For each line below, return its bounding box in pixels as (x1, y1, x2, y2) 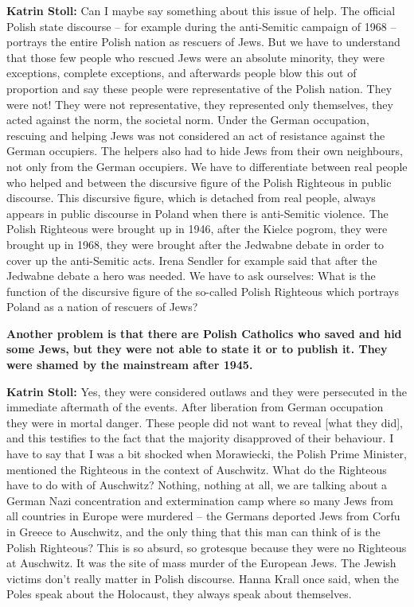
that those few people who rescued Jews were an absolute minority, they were (6, 49, 385, 65)
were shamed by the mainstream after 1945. (6, 356, 253, 373)
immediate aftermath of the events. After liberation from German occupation (6, 399, 384, 415)
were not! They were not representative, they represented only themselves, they (6, 95, 393, 112)
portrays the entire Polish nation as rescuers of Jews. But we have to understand (6, 33, 400, 50)
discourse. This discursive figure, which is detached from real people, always (6, 189, 376, 206)
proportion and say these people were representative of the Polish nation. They (6, 80, 393, 96)
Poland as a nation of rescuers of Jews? (6, 298, 198, 315)
